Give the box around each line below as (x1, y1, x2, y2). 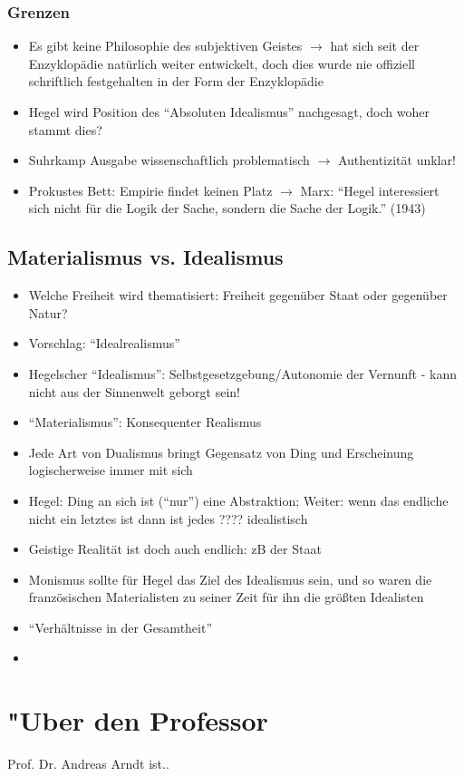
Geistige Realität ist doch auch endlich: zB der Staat (28, 539, 322, 558)
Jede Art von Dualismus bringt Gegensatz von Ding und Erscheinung (28, 442, 414, 461)
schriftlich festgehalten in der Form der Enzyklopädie (28, 72, 324, 91)
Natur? (28, 303, 68, 322)
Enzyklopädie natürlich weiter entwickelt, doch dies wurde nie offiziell (28, 53, 416, 73)
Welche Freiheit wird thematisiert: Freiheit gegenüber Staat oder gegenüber (28, 286, 448, 305)
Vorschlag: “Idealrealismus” (28, 334, 180, 353)
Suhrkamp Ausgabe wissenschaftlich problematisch (28, 150, 310, 170)
